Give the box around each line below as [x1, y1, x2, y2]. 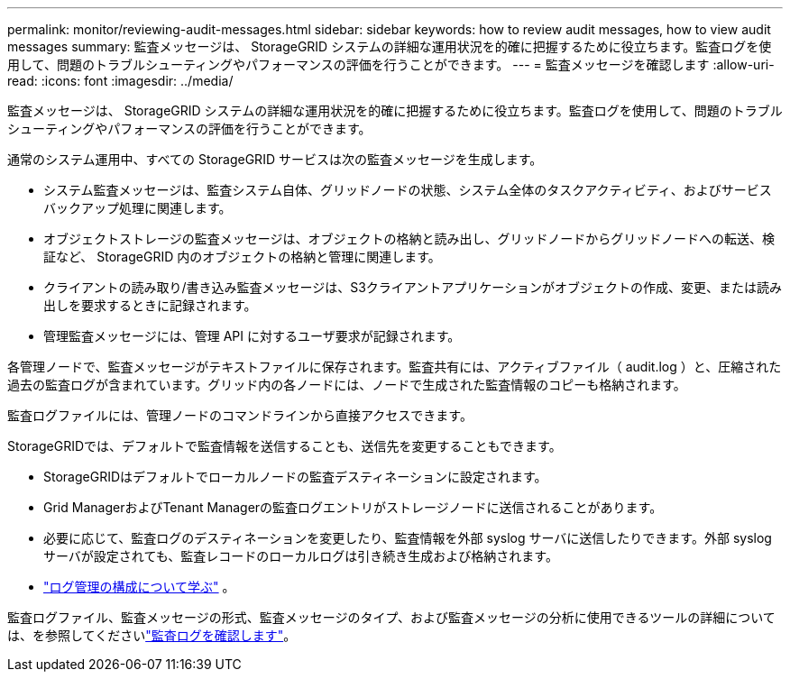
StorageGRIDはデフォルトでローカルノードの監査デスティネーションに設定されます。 [43, 469, 547, 484]
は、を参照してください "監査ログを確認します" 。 [7, 628, 297, 643]
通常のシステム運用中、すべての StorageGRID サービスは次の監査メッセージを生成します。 [7, 151, 543, 167]
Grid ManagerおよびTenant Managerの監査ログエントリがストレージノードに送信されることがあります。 [43, 500, 663, 515]
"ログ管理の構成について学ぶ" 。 [43, 579, 235, 594]
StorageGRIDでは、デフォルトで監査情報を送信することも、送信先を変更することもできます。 [7, 438, 562, 454]
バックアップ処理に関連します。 [43, 200, 232, 216]
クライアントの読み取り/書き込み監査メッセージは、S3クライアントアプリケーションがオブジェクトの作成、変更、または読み [43, 280, 782, 295]
